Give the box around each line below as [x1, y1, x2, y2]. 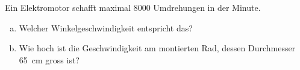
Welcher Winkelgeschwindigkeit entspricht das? [19, 21, 193, 34]
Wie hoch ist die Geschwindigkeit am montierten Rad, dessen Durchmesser [19, 42, 296, 54]
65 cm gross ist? [19, 53, 80, 66]
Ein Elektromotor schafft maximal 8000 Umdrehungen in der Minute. [5, 1, 261, 13]
